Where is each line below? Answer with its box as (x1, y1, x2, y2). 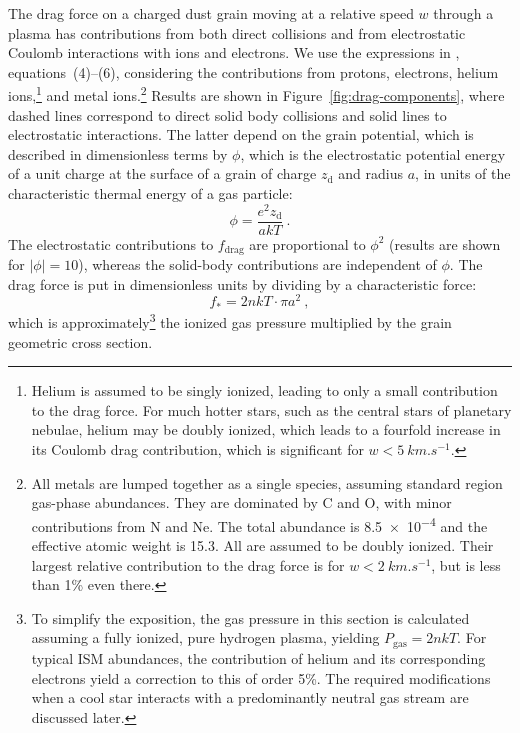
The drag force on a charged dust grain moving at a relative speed (8, 3, 414, 23)
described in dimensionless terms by (8, 143, 228, 164)
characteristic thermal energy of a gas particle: (8, 183, 293, 203)
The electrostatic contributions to (8, 233, 214, 254)
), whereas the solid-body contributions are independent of (78, 254, 437, 275)
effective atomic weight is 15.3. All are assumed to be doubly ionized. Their (31, 535, 494, 556)
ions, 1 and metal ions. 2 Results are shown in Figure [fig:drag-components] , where (8, 82, 505, 106)
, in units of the (415, 163, 511, 184)
